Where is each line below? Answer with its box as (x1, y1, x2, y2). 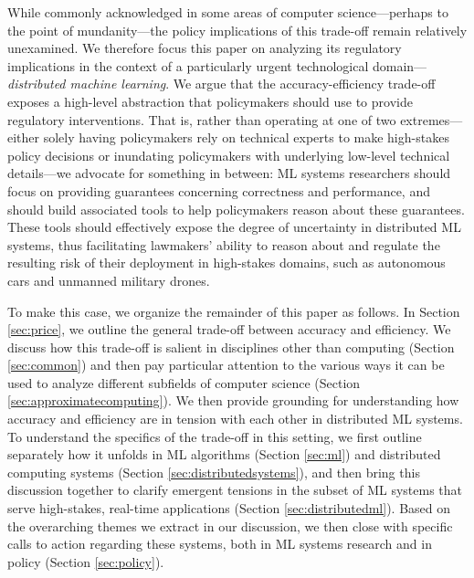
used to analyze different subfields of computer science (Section (7, 373, 361, 392)
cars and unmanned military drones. (7, 270, 210, 289)
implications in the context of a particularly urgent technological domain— (7, 56, 427, 75)
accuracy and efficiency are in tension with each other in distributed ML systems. (7, 409, 463, 428)
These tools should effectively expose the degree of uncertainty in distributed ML (7, 217, 461, 236)
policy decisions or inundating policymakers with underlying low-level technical (7, 145, 450, 164)
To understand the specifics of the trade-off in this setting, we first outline (7, 426, 422, 446)
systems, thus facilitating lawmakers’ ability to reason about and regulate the (7, 235, 440, 254)
